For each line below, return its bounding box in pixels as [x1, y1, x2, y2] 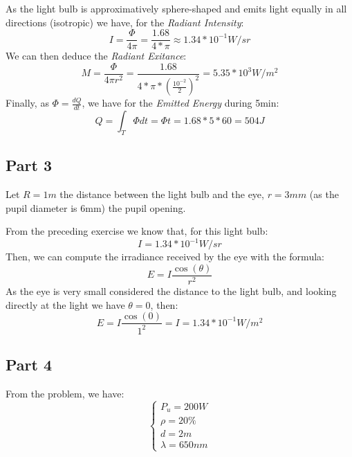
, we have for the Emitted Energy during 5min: [82, 96, 279, 110]
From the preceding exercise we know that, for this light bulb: [6, 224, 268, 238]
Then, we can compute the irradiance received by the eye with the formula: [6, 249, 324, 264]
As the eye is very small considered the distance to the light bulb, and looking [6, 284, 337, 298]
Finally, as [6, 96, 49, 110]
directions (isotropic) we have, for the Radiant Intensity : [6, 15, 244, 29]
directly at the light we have [6, 297, 125, 312]
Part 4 [6, 354, 53, 375]
